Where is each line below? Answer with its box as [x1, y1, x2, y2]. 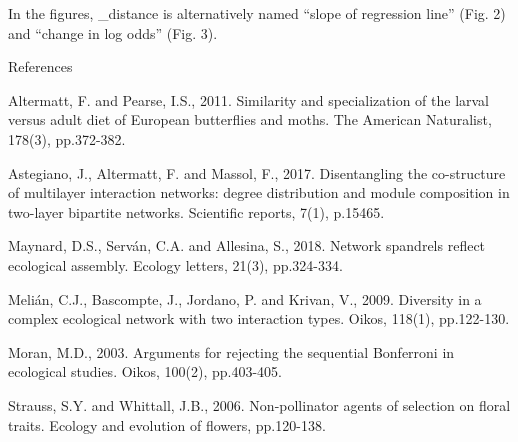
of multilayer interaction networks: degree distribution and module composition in [8, 182, 510, 203]
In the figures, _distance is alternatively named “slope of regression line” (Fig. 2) [8, 3, 506, 23]
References [8, 56, 73, 77]
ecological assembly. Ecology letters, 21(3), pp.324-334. [8, 254, 343, 275]
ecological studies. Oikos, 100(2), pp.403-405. [8, 361, 283, 382]
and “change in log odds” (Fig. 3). [8, 22, 218, 43]
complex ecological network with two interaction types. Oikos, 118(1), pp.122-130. [8, 308, 510, 329]
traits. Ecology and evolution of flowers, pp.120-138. [8, 414, 326, 435]
